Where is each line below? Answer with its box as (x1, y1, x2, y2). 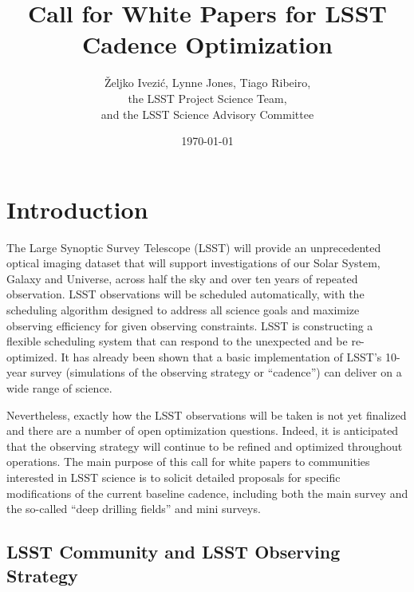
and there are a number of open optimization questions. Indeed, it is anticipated (6, 422, 399, 439)
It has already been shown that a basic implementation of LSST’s (61, 348, 382, 365)
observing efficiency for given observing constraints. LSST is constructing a (6, 317, 373, 333)
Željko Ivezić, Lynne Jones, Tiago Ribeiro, (104, 74, 311, 91)
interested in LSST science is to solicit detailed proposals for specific (6, 468, 341, 485)
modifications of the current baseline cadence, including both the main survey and (6, 484, 408, 501)
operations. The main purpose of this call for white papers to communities (6, 453, 370, 470)
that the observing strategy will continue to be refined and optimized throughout (6, 437, 403, 454)
